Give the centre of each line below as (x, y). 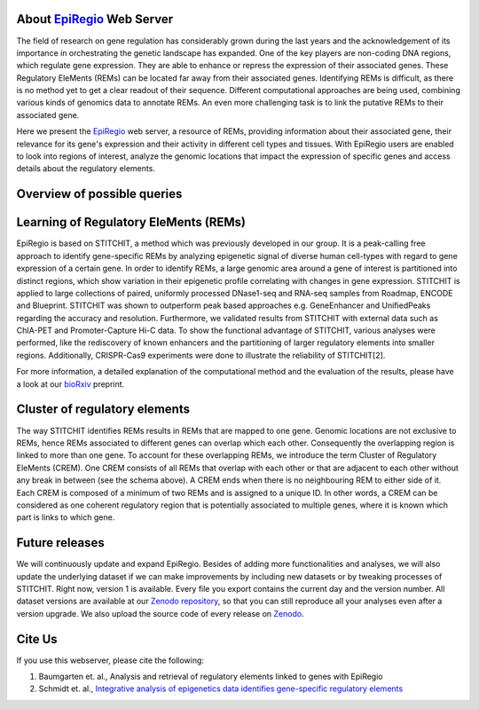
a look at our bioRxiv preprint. (71, 384)
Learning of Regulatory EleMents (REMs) (131, 222)
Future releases (61, 543)
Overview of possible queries (99, 194)
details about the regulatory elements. (86, 169)
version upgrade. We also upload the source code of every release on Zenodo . (161, 613)
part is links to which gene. (66, 517)
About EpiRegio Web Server (94, 19)
